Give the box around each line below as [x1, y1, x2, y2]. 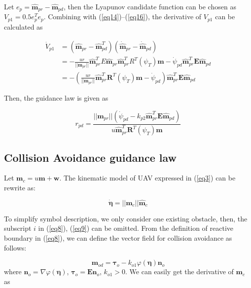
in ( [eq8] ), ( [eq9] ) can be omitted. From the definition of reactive [38, 223, 234, 233]
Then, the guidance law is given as [4, 92, 108, 103]
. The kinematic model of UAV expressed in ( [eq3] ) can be [59, 173, 236, 183]
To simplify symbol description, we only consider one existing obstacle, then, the [4, 213, 248, 223]
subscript [4, 223, 32, 233]
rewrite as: [4, 182, 36, 192]
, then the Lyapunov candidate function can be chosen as [63, 1, 236, 11]
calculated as [4, 21, 43, 32]
